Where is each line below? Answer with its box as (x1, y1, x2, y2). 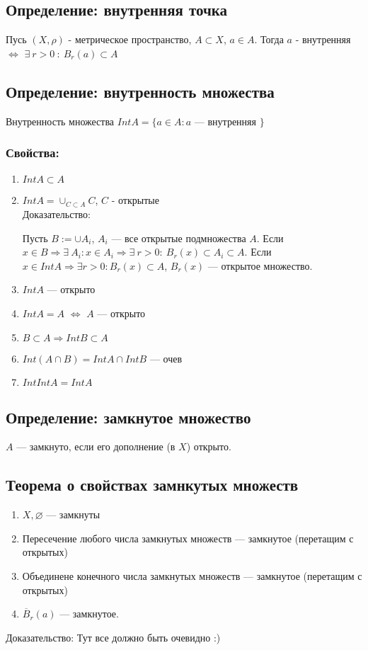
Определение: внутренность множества (6, 80, 275, 102)
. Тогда (254, 32, 284, 47)
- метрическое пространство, (68, 32, 192, 47)
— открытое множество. (207, 258, 313, 273)
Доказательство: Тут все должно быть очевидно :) (6, 629, 221, 644)
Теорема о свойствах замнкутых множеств (6, 474, 299, 496)
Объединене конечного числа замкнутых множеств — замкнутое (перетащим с (22, 568, 362, 583)
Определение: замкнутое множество (6, 406, 251, 428)
